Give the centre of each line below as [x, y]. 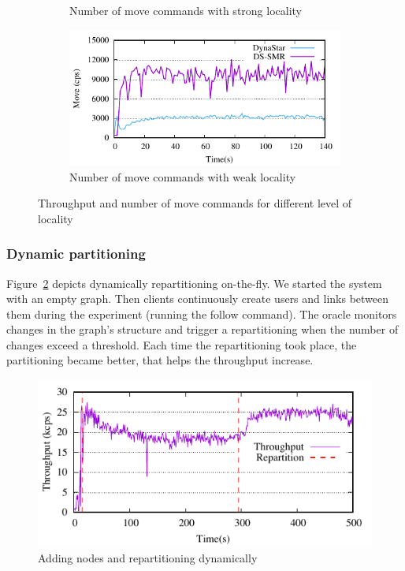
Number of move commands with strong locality [186, 10]
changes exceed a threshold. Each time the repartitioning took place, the [182, 344]
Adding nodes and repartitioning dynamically [148, 558]
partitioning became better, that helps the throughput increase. [160, 360]
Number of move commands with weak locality [183, 176]
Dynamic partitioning [76, 254]
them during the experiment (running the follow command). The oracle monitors [202, 313]
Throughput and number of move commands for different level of [195, 203]
